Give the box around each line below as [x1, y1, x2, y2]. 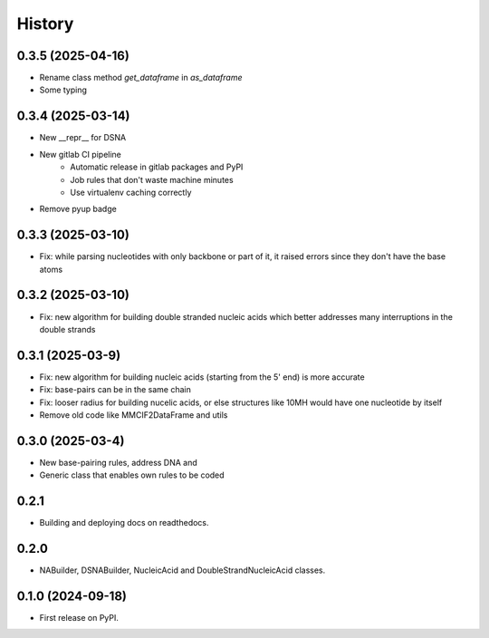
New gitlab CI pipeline [39, 149, 122, 159]
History [16, 14, 74, 34]
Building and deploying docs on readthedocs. [39, 517, 209, 528]
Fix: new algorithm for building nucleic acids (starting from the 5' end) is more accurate [39, 372, 366, 382]
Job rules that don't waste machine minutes [70, 174, 235, 185]
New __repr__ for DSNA [39, 132, 127, 143]
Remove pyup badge [39, 204, 117, 215]
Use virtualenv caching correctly [70, 187, 192, 198]
